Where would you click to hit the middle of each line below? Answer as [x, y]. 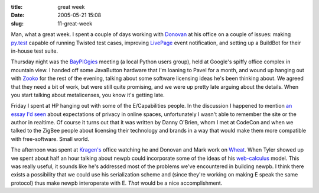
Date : [18, 15]
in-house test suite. [35, 51]
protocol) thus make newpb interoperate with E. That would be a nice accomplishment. [117, 183]
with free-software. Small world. [50, 139]
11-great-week [75, 23]
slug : [17, 23]
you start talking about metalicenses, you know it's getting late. [88, 95]
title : [17, 7]
